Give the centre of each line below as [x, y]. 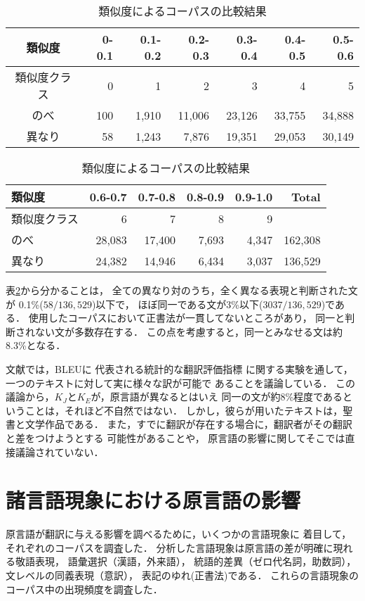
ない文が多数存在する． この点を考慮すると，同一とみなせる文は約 [189, 331]
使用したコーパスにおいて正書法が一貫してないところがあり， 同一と [187, 318]
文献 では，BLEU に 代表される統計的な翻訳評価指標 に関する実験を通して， [179, 368]
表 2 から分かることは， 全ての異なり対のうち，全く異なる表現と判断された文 [182, 290]
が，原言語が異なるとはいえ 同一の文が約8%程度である [217, 397]
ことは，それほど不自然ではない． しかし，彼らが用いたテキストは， [184, 410]
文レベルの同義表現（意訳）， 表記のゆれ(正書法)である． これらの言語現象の [182, 575]
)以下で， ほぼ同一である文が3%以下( [177, 304]
